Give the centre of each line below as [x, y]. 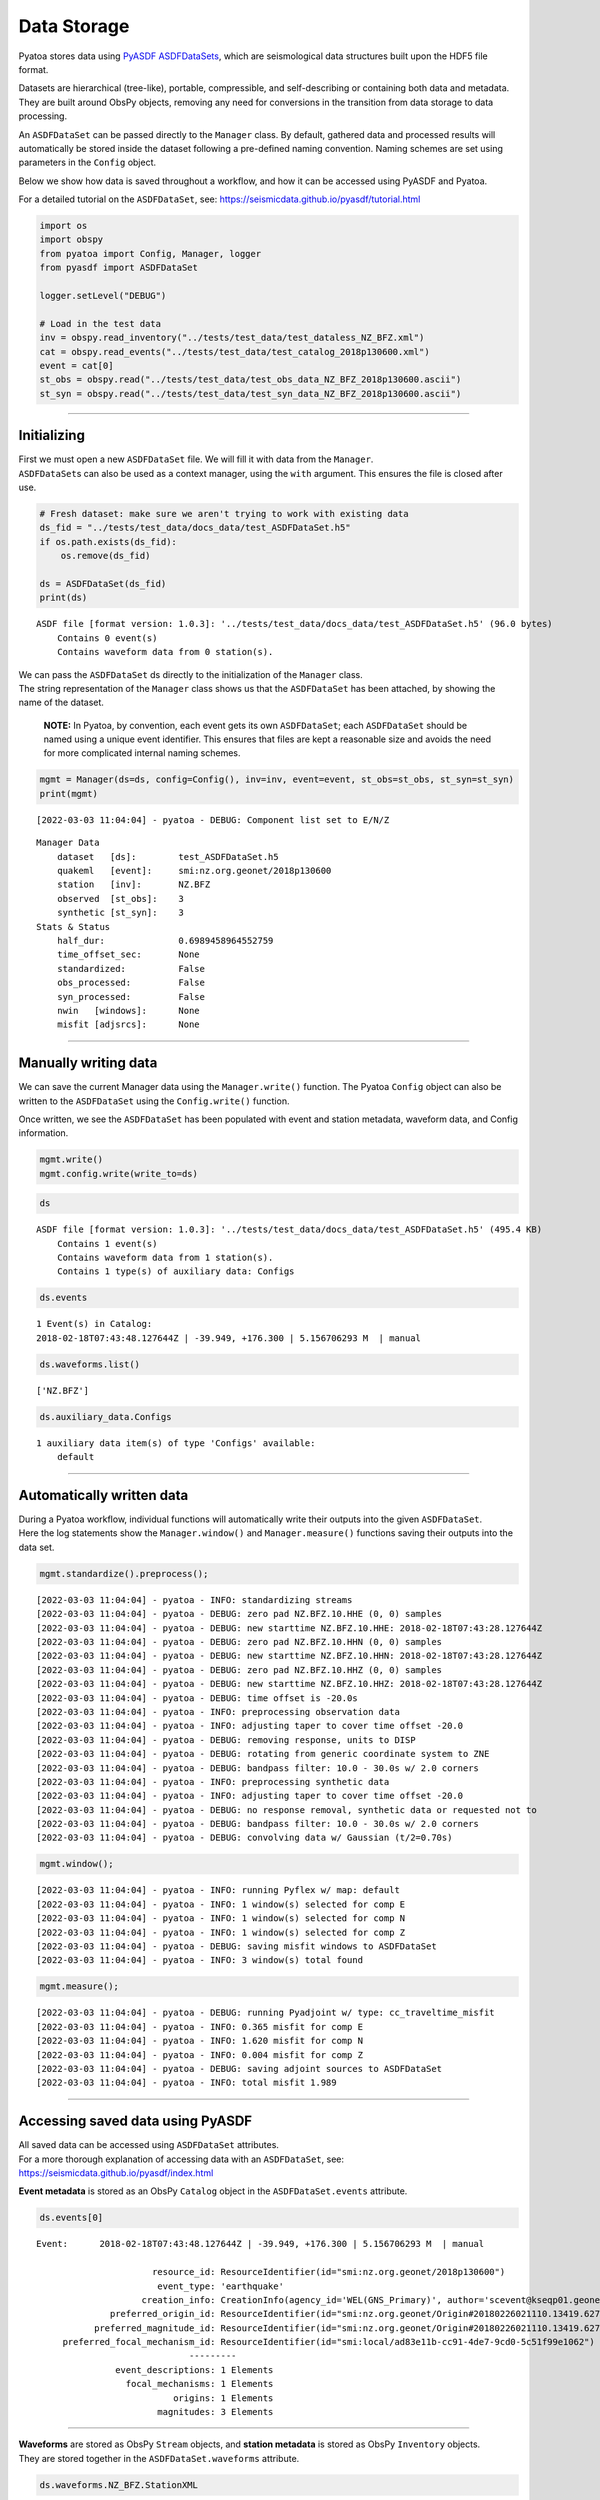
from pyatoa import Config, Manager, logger [150, 253]
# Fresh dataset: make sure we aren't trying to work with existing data [224, 513]
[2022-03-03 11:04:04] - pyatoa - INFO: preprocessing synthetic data [213, 1781]
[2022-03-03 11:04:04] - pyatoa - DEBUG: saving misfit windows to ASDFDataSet [236, 1946]
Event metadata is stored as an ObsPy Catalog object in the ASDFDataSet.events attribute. [213, 2191]
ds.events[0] [71, 2218]
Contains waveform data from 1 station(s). [165, 1258]
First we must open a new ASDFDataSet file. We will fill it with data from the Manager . [196, 459]
